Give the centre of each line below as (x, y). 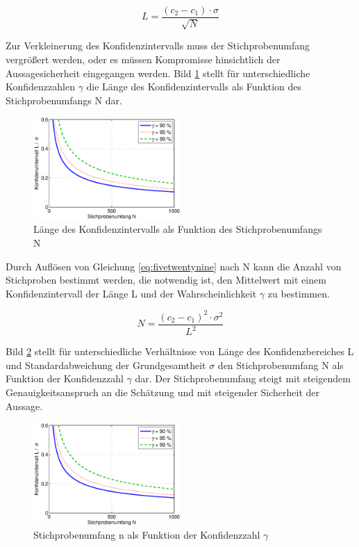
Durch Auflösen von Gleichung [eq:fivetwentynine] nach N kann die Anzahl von (174, 266)
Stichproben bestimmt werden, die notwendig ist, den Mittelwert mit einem (166, 280)
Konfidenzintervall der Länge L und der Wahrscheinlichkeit (131, 293)
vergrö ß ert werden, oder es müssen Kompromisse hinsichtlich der (143, 59)
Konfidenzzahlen (40, 87)
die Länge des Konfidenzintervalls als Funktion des (194, 87)
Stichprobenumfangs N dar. (64, 100)
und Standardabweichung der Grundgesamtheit (106, 365)
